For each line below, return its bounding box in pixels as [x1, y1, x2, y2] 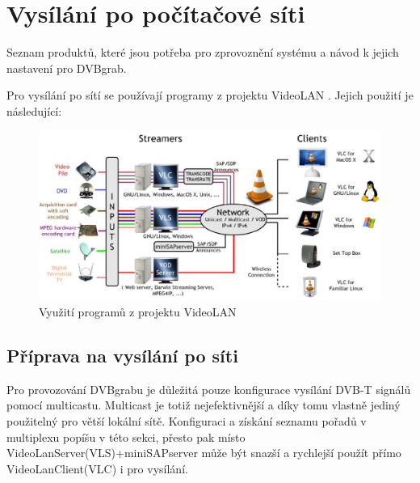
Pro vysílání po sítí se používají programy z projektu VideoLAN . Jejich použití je [6, 87, 414, 104]
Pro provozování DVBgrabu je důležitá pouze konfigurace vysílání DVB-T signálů [6, 380, 411, 397]
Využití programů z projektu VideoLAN [39, 303, 237, 320]
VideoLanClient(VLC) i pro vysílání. [6, 460, 188, 477]
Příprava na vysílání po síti [6, 343, 238, 367]
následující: [6, 102, 62, 119]
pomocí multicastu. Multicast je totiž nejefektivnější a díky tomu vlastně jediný [6, 396, 401, 413]
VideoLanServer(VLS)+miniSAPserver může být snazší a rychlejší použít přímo [6, 444, 401, 461]
